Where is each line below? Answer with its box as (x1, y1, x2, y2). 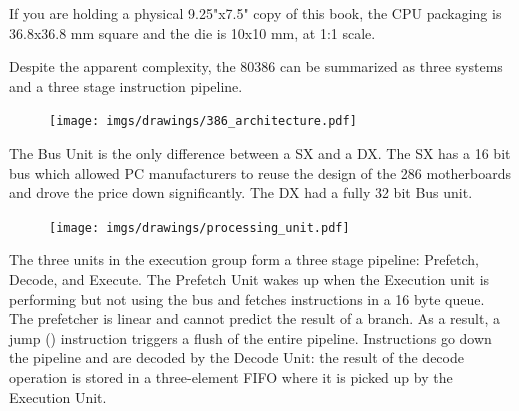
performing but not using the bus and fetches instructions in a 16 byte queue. (9, 288, 485, 309)
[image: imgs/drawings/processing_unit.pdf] (49, 220, 350, 235)
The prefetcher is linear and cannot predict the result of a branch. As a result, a (9, 308, 500, 329)
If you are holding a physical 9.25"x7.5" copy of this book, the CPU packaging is (9, 3, 502, 23)
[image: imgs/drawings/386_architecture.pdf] (49, 114, 357, 129)
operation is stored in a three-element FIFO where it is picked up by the (9, 367, 453, 388)
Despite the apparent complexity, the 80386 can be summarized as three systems (9, 56, 503, 77)
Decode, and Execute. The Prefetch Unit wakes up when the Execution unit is (9, 269, 490, 290)
